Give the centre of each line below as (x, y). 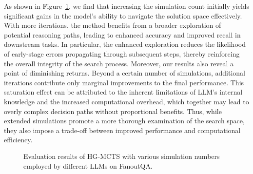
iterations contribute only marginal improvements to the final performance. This (124, 82)
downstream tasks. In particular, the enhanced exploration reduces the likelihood (125, 44)
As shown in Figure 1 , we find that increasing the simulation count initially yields (127, 6)
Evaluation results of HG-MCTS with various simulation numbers (122, 156)
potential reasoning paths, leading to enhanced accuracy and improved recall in (122, 34)
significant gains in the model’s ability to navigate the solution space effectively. (123, 15)
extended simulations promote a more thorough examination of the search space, (124, 121)
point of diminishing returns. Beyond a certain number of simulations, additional (125, 73)
